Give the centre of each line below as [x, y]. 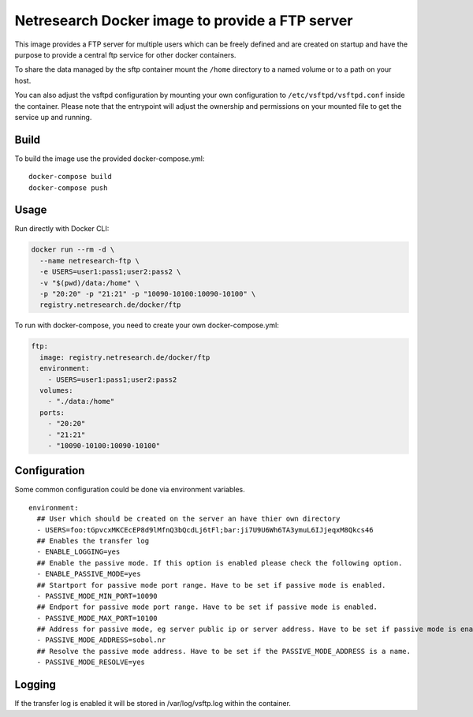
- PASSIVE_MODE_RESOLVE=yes [91, 662]
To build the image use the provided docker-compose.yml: [110, 159]
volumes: [56, 390]
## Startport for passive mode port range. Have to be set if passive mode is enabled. [211, 585]
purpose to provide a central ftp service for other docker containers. [125, 54]
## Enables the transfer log [93, 541]
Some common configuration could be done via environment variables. [130, 490]
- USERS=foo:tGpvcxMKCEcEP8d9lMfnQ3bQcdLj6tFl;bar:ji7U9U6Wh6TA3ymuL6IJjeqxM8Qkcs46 [205, 530]
